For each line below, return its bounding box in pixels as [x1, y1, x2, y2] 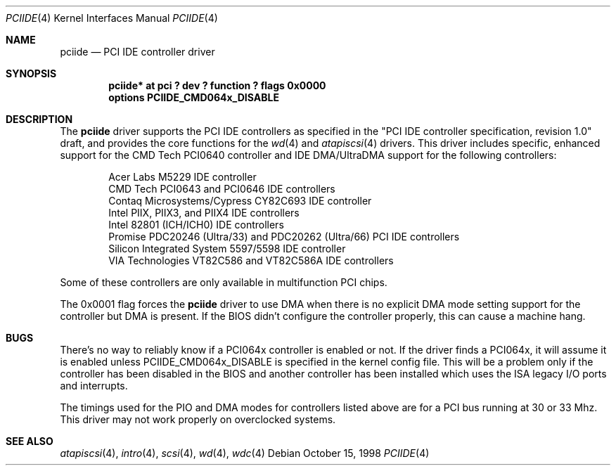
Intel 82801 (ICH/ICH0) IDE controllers [108, 219, 284, 231]
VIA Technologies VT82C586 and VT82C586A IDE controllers [108, 254, 394, 266]
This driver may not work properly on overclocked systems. [60, 413, 336, 425]
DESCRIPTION [6, 113, 73, 125]
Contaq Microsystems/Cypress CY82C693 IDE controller [108, 195, 372, 207]
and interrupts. [60, 380, 128, 392]
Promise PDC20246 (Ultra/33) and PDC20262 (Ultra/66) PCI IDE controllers [108, 231, 460, 243]
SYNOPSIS [6, 67, 57, 79]
